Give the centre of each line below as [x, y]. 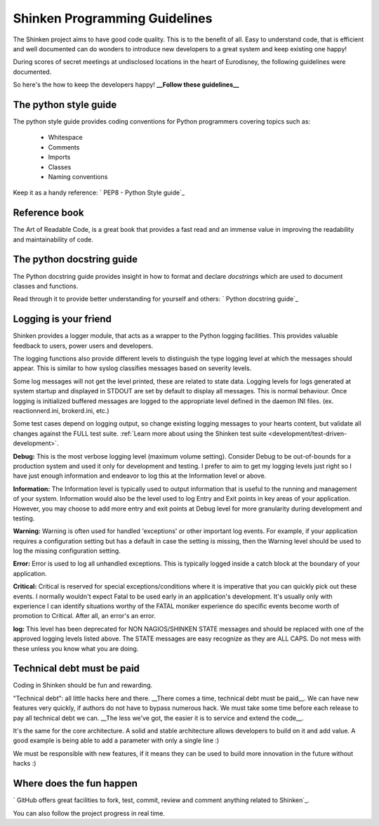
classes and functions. [46, 286]
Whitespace [66, 138]
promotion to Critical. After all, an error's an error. [84, 616]
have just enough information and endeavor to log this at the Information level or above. [140, 476]
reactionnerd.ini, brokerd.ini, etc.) [61, 410]
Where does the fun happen [75, 784]
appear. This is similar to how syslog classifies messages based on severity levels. [132, 368]
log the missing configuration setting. [67, 551]
